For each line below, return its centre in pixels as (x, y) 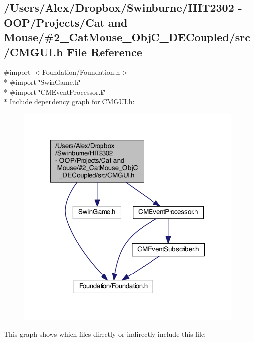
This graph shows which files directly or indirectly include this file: (105, 333)
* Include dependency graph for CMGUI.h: (69, 102)
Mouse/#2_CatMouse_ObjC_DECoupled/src (127, 37)
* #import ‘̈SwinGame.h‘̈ (42, 82)
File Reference (104, 51)
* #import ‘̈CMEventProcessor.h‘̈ (55, 92)
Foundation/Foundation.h (81, 72)
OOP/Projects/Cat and (66, 22)
